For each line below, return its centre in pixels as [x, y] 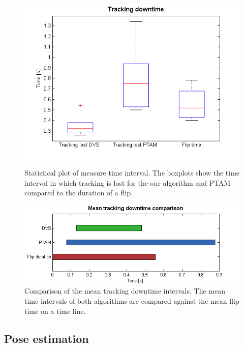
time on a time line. [55, 311]
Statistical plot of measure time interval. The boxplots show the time [132, 173]
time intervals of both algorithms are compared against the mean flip [132, 301]
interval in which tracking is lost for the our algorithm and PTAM [128, 182]
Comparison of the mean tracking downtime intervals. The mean [125, 291]
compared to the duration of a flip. [79, 193]
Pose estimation [47, 338]
